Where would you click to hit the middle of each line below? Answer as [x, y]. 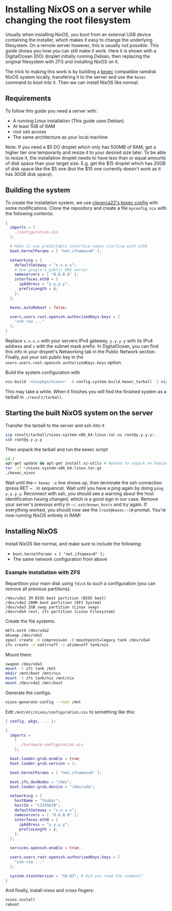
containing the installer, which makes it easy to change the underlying [79, 40]
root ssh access [29, 131]
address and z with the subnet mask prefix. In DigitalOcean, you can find [82, 346]
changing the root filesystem [68, 20]
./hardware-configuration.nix [51, 745]
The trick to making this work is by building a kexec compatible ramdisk [81, 71]
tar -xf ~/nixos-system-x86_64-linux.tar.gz [53, 468]
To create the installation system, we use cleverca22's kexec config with [82, 203]
